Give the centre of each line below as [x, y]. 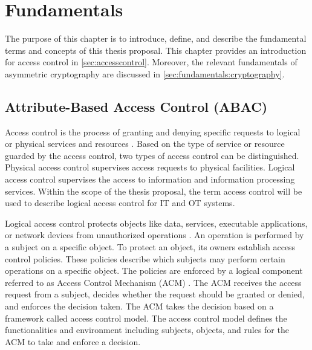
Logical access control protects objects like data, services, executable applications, [156, 223]
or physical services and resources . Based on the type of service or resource [145, 144]
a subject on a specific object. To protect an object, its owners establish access [150, 247]
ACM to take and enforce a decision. [73, 341]
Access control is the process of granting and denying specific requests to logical [153, 131]
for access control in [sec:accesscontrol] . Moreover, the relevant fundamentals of [151, 62]
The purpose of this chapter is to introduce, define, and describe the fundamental [156, 38]
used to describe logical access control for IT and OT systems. [120, 203]
